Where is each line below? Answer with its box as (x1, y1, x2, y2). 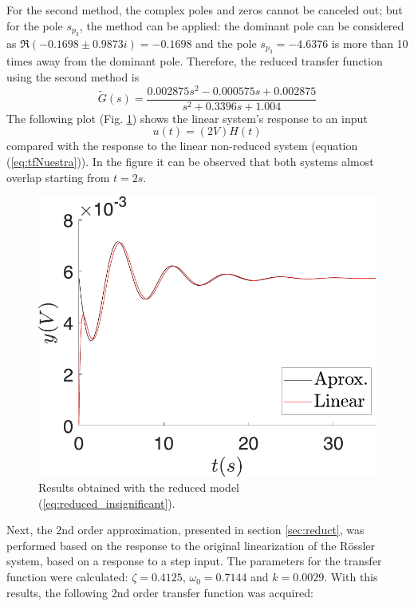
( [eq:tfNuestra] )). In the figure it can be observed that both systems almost (6, 152, 374, 169)
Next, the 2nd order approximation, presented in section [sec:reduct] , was (6, 521, 365, 538)
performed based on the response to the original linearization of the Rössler (6, 537, 376, 553)
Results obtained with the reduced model (38, 479, 239, 496)
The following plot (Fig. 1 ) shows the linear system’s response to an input (6, 109, 368, 126)
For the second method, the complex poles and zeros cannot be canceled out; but (6, 2, 403, 18)
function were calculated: (6, 568, 128, 585)
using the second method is (6, 69, 140, 85)
